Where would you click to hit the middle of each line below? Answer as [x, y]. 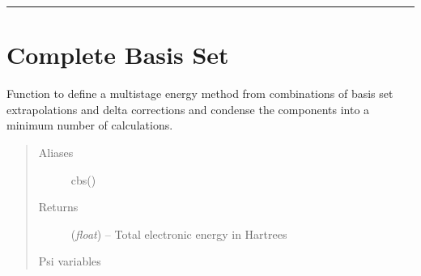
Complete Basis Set [118, 55]
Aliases [56, 152]
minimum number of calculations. [90, 125]
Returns [58, 207]
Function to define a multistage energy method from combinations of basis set [200, 93]
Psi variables [70, 261]
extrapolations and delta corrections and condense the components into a [188, 109]
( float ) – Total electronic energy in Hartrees [179, 234]
